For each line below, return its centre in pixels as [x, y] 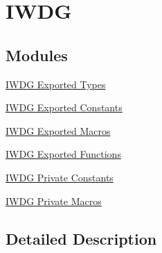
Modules [37, 55]
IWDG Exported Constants [64, 107]
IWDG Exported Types [56, 84]
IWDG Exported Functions [63, 154]
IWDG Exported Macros [58, 130]
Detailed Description [81, 238]
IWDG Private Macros [54, 201]
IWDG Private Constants [60, 177]
